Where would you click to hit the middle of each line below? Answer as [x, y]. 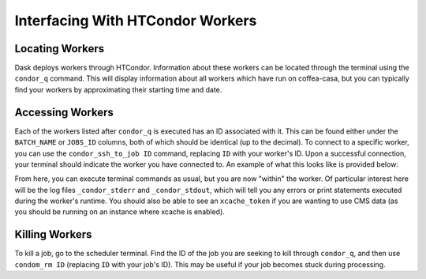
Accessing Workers [64, 112]
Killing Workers [53, 234]
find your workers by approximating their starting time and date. [118, 89]
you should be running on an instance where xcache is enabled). [120, 212]
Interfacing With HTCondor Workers [136, 21]
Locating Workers [60, 49]
